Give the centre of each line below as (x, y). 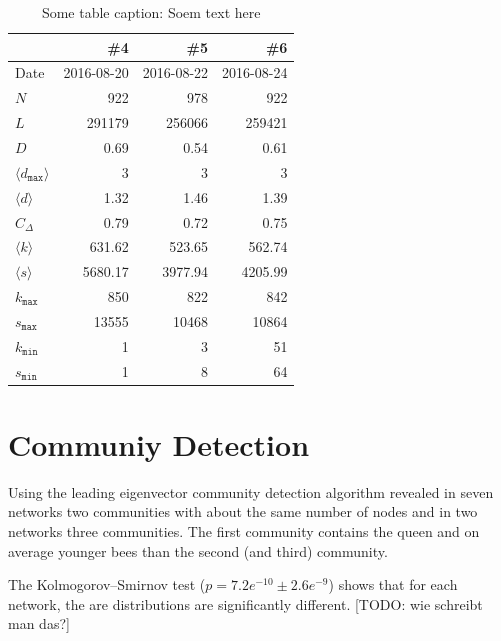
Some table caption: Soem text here (151, 12)
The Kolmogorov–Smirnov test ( (107, 584)
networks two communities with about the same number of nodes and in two (243, 511)
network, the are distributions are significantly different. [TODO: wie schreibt (245, 603)
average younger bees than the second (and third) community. (198, 550)
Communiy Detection (159, 443)
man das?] (39, 623)
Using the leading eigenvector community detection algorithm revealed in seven (251, 491)
